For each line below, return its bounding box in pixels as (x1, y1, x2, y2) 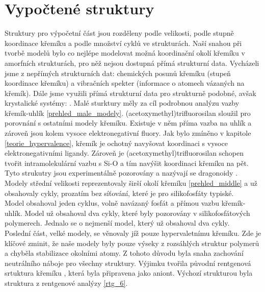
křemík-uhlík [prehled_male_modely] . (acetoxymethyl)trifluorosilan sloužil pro (5, 107, 251, 118)
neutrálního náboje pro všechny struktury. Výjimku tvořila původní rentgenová (5, 257, 251, 268)
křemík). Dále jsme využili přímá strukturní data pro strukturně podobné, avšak (5, 87, 256, 98)
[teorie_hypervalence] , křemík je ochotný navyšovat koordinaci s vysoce (5, 137, 228, 148)
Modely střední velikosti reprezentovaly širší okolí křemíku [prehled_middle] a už (5, 178, 258, 188)
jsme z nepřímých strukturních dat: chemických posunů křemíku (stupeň (5, 67, 231, 78)
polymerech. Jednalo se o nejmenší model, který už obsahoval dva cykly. (5, 217, 230, 228)
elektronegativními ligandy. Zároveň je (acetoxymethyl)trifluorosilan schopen (5, 148, 244, 158)
